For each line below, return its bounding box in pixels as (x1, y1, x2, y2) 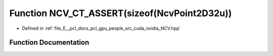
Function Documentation (9, 38, 89, 47)
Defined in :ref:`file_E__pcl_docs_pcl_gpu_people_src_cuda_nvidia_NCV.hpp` (22, 25, 181, 31)
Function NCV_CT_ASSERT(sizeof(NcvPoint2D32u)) (9, 8, 232, 19)
